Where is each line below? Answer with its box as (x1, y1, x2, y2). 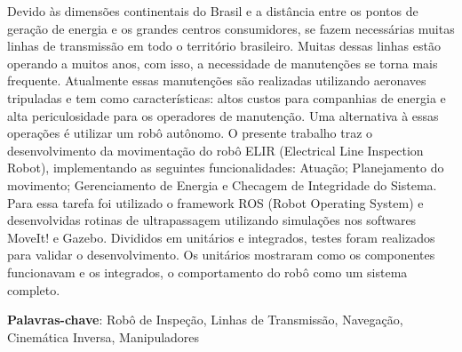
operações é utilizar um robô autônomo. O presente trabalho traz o (7, 124, 373, 142)
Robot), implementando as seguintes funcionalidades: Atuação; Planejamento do (7, 158, 444, 177)
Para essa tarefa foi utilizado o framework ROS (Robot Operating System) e (7, 193, 424, 212)
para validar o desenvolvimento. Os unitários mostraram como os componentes (7, 245, 435, 264)
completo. (7, 280, 60, 299)
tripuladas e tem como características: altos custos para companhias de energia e (7, 88, 446, 107)
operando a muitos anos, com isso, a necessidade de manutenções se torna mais (7, 53, 438, 72)
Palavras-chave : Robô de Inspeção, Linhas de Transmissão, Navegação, (7, 310, 403, 329)
